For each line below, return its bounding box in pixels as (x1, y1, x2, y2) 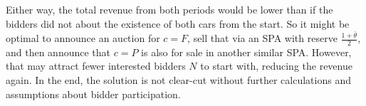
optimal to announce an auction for (6, 31, 160, 46)
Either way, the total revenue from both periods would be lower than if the (6, 2, 333, 16)
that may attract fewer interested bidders (6, 58, 186, 73)
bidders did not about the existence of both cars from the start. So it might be (6, 16, 350, 31)
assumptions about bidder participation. (6, 86, 181, 101)
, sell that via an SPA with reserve (187, 31, 338, 46)
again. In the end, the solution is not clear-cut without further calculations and (6, 73, 351, 88)
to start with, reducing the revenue (200, 58, 352, 73)
